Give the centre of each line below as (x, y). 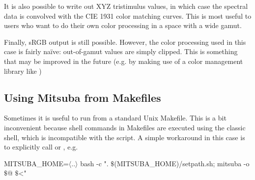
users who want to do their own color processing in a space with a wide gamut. (123, 25)
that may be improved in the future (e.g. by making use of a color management (124, 61)
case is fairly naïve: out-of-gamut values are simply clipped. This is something (121, 51)
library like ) (23, 71)
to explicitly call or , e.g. (41, 147)
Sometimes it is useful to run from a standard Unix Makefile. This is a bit (115, 118)
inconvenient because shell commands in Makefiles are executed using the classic (125, 127)
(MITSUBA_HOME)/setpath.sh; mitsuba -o (182, 163)
